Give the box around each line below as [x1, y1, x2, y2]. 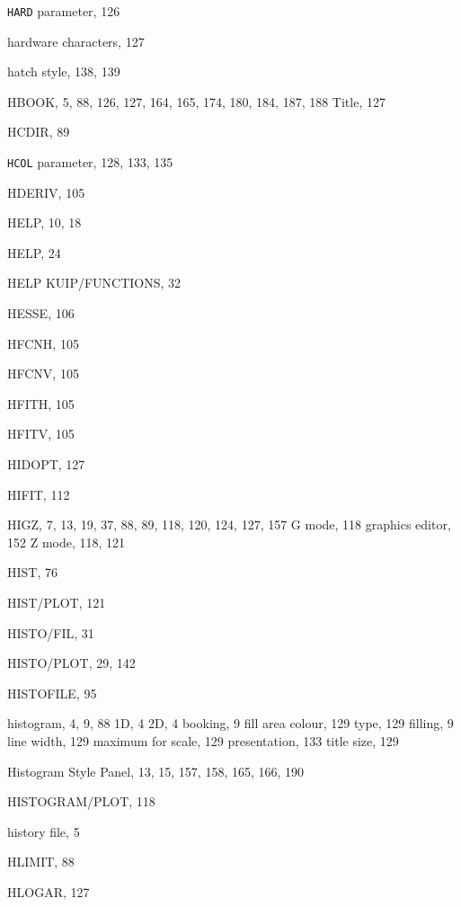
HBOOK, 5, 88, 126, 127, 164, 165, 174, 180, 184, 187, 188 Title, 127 [7, 92, 386, 111]
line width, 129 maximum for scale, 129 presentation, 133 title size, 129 [7, 731, 399, 750]
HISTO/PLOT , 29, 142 [7, 654, 136, 672]
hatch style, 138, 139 [7, 62, 120, 81]
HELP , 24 [7, 243, 61, 262]
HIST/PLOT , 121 [7, 593, 106, 611]
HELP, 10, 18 [7, 213, 82, 232]
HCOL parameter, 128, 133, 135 [7, 153, 173, 172]
